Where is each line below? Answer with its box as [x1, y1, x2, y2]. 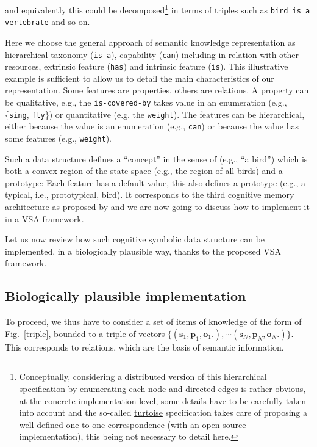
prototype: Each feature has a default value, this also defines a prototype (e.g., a [5, 176, 305, 189]
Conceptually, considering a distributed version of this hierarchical [19, 370, 267, 383]
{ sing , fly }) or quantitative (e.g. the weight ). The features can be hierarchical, [5, 107, 305, 120]
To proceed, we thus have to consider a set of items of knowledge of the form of [5, 315, 302, 328]
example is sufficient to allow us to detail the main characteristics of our [5, 71, 274, 84]
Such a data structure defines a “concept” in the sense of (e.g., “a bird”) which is [5, 152, 308, 165]
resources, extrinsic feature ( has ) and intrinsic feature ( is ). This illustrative [5, 60, 288, 73]
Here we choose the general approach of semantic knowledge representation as [5, 35, 296, 48]
